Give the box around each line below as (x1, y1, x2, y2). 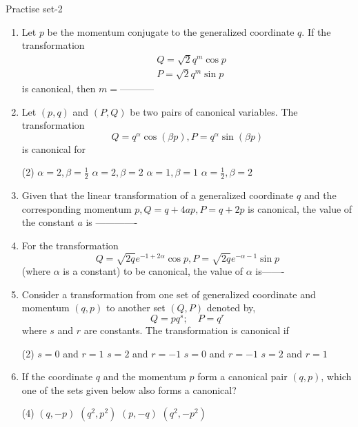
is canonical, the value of (248, 201, 352, 216)
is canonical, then (21, 81, 96, 95)
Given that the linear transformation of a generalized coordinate (21, 188, 294, 202)
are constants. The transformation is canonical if (83, 322, 289, 337)
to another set (106, 300, 166, 315)
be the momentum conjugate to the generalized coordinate (47, 24, 295, 39)
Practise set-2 (6, 1, 63, 15)
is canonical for (21, 141, 86, 156)
